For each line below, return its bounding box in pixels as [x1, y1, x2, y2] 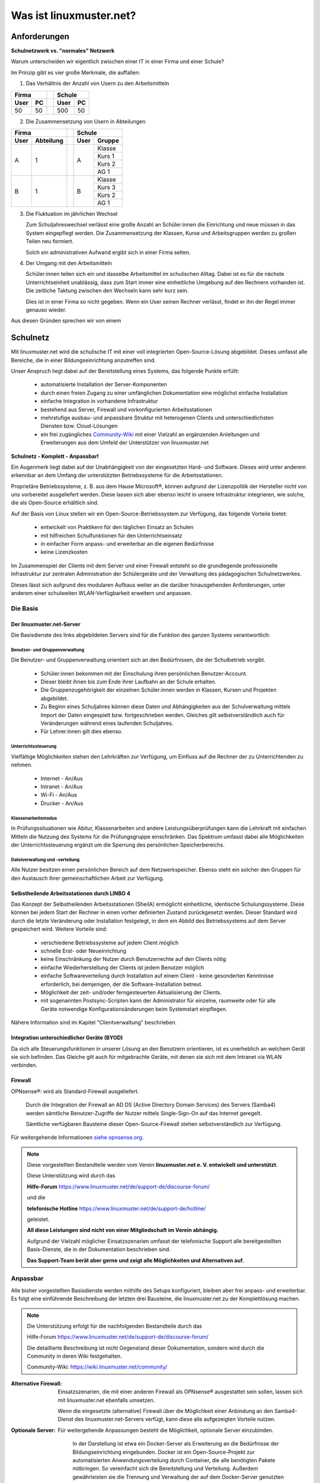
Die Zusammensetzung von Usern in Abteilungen [25, 117, 146, 125]
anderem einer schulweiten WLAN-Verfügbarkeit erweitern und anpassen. [11, 589, 192, 596]
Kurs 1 [97, 152, 115, 160]
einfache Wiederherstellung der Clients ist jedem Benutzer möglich [40, 964, 204, 971]
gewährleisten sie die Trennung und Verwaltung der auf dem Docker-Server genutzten [72, 1473, 284, 1480]
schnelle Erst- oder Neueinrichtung [40, 947, 127, 954]
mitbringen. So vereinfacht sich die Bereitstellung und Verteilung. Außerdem [72, 1465, 258, 1472]
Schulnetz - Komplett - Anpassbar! [11, 453, 99, 460]
